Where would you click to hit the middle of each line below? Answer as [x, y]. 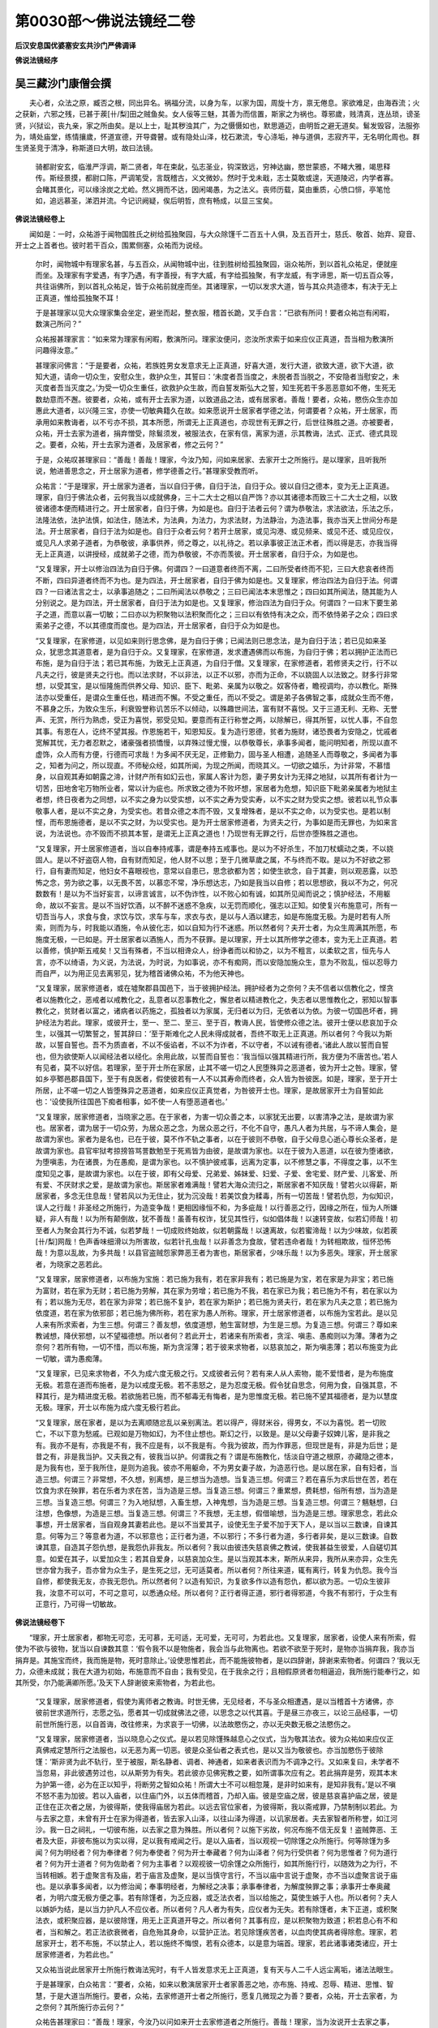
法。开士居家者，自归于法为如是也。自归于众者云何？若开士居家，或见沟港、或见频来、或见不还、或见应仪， [216, 531]
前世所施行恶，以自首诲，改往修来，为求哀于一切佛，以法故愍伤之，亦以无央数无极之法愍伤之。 [195, 1724]
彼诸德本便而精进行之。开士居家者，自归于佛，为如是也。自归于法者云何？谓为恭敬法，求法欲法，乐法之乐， [216, 509]
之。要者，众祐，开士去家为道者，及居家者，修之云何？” [129, 445]
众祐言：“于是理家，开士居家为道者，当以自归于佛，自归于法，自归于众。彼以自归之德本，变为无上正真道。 [215, 486]
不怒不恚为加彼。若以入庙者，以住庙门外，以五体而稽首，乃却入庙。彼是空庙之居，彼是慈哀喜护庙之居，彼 [213, 1795]
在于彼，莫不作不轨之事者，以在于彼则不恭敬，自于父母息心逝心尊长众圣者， [262, 1139]
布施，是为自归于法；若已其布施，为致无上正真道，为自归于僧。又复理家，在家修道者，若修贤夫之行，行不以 [216, 663]
